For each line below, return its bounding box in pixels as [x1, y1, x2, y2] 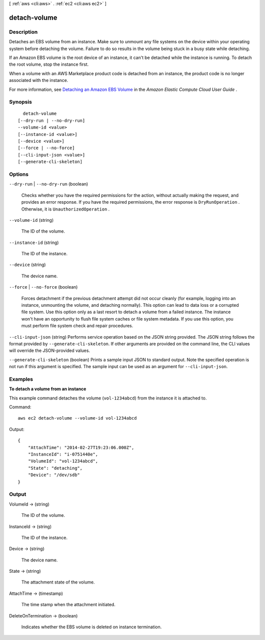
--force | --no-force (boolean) [9, 284, 78, 290]
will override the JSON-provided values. [9, 347, 90, 353]
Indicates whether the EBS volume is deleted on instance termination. [21, 624, 162, 630]
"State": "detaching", [27, 465, 83, 471]
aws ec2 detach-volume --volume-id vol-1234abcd [18, 415, 137, 421]
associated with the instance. [9, 78, 69, 83]
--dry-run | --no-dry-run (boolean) [9, 181, 88, 187]
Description [9, 28, 38, 35]
